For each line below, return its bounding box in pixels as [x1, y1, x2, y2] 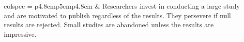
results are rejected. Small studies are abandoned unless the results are [4, 20, 213, 30]
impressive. [4, 29, 37, 39]
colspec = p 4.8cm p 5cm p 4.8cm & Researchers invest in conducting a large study [4, 1, 240, 10]
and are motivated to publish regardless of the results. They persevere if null [4, 10, 231, 20]
